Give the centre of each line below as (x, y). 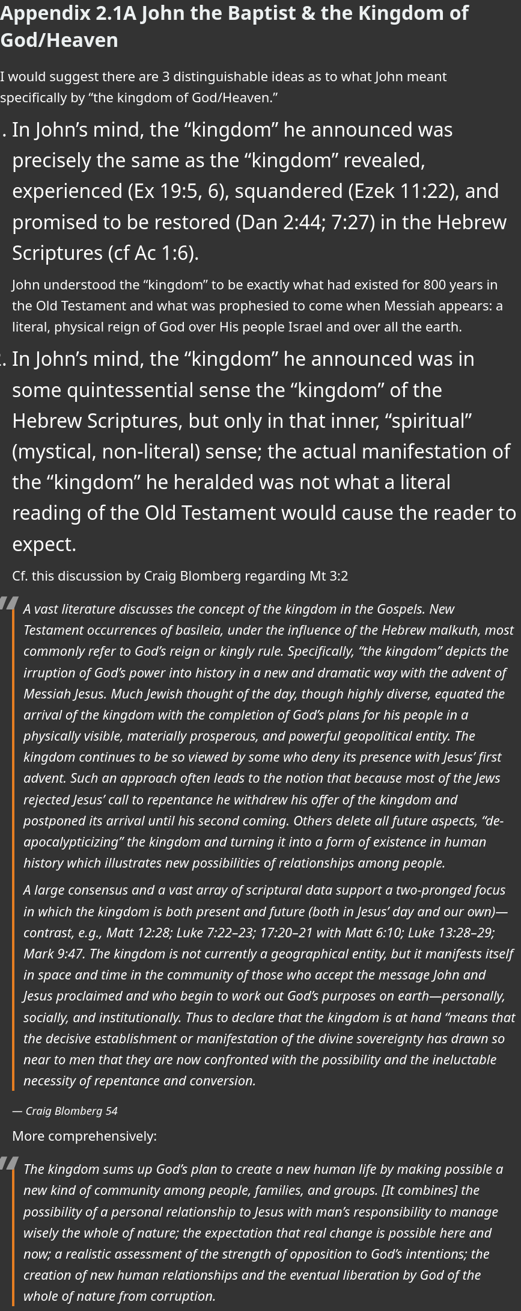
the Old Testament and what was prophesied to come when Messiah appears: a (258, 305)
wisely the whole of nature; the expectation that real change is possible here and (258, 1232)
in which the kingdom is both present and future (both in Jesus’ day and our (244, 911)
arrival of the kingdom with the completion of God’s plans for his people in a (246, 714)
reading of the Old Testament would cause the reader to (264, 513)
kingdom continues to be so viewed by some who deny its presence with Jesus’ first (263, 757)
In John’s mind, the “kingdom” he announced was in (244, 359)
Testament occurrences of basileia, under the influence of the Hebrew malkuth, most (269, 630)
